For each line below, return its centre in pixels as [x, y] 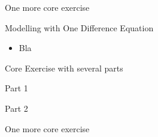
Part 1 [16, 88]
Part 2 [16, 108]
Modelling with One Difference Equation [79, 27]
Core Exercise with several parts [64, 68]
